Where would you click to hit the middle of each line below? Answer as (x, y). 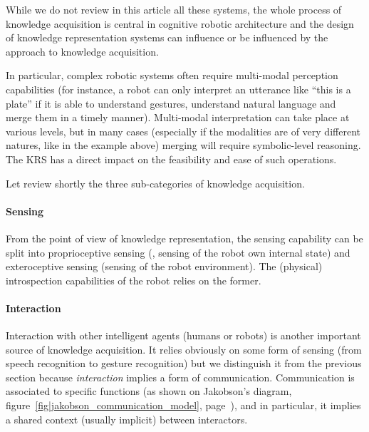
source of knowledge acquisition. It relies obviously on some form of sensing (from (184, 349)
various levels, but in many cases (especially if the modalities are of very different (183, 131)
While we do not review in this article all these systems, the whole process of (174, 9)
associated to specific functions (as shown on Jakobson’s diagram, (149, 391)
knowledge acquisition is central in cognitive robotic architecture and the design (180, 23)
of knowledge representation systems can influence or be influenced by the (167, 37)
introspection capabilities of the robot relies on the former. (134, 280)
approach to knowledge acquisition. (82, 51)
